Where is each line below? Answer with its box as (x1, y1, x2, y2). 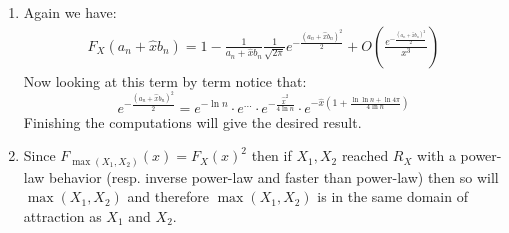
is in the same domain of (317, 186, 468, 207)
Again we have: (23, 2, 117, 22)
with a (417, 145, 456, 166)
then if (251, 145, 292, 166)
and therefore (127, 186, 209, 207)
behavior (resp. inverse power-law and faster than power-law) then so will (49, 166, 499, 187)
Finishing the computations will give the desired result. (23, 111, 362, 132)
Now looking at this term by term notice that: (23, 70, 307, 91)
